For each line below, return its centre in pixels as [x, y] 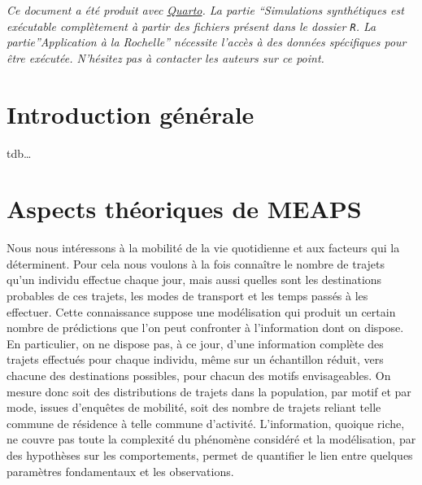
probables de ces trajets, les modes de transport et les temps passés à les [187, 296]
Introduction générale [131, 114]
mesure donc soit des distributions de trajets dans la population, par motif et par [209, 391]
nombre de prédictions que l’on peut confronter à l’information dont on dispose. [205, 328]
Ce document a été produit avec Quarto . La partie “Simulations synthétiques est [205, 10]
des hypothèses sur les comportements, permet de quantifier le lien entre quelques [210, 455]
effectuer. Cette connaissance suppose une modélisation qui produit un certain [201, 311]
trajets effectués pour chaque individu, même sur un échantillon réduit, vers [195, 359]
